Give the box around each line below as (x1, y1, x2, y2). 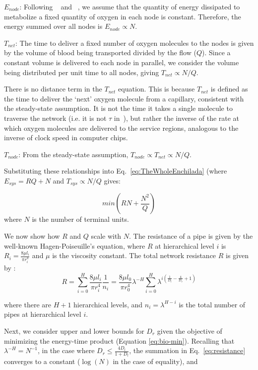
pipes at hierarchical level (4, 309, 81, 319)
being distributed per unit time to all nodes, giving (4, 67, 159, 77)
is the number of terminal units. (32, 214, 129, 224)
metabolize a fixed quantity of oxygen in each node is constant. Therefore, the (4, 11, 241, 21)
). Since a (202, 47, 231, 58)
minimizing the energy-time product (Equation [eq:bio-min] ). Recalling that (4, 335, 235, 346)
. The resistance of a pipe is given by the (129, 230, 253, 241)
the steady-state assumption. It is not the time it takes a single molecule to (4, 103, 233, 113)
